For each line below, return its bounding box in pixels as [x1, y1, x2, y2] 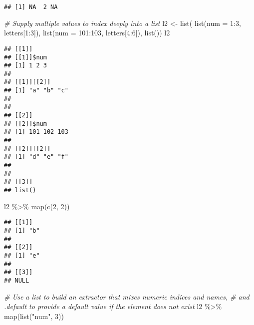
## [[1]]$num [4, 53, 47, 61]
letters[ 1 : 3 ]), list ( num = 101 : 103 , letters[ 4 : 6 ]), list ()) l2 [4, 27, 170, 38]
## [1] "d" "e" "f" [4, 153, 68, 161]
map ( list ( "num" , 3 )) [4, 311, 64, 321]
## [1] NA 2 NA [4, 3, 58, 10]
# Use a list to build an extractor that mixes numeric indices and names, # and [4, 291, 250, 302]
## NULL [4, 277, 29, 284]
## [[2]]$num [4, 120, 47, 127]
